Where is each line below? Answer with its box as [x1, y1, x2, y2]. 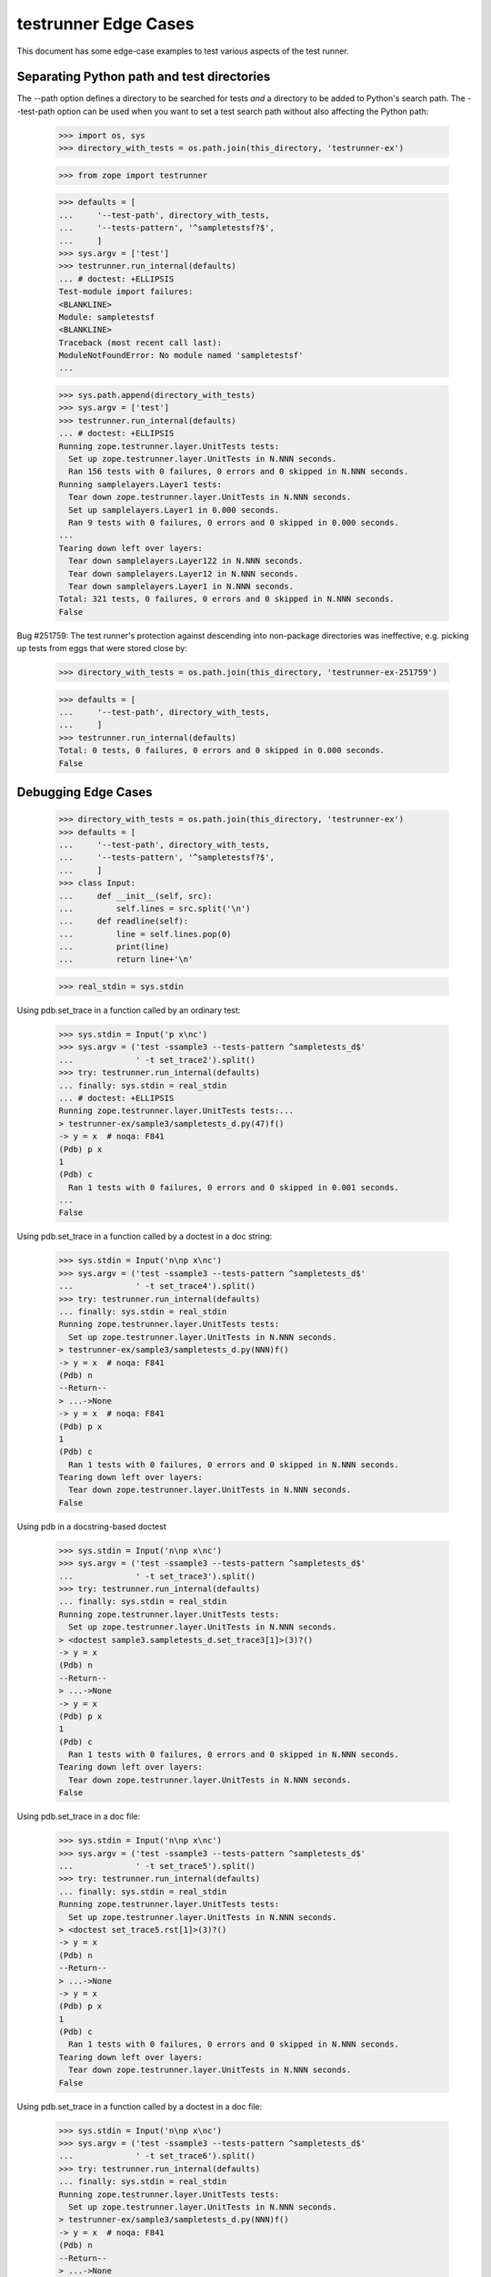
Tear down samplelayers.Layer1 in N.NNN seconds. [68, 581, 295, 591]
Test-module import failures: [58, 287, 194, 297]
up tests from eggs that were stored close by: [16, 643, 188, 654]
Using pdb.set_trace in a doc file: [16, 1811, 141, 1822]
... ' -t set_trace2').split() [58, 1055, 256, 1065]
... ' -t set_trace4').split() [58, 1281, 256, 1292]
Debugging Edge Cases [16, 784, 154, 800]
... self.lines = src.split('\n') [58, 903, 251, 914]
